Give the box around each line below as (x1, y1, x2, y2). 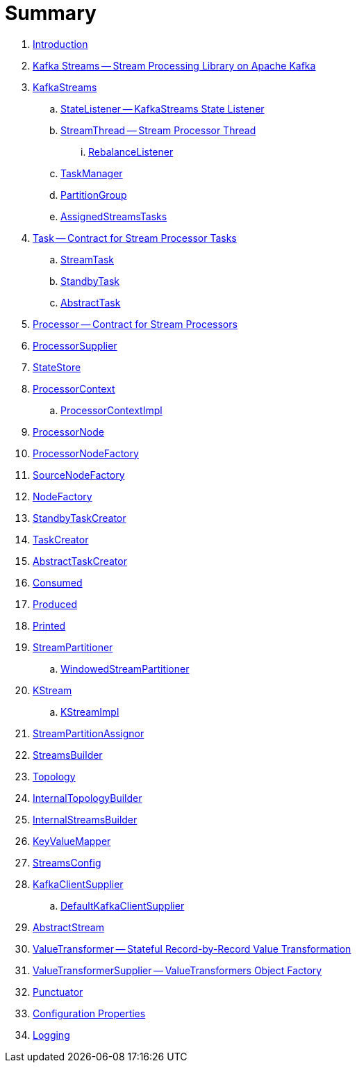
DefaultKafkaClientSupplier (60, 899, 185, 912)
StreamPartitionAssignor (33, 727, 144, 739)
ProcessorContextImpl (60, 404, 163, 416)
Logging (33, 1028, 70, 1041)
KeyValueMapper (33, 835, 111, 847)
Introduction (33, 38, 88, 50)
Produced (33, 598, 77, 610)
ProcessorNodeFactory (33, 447, 139, 459)
